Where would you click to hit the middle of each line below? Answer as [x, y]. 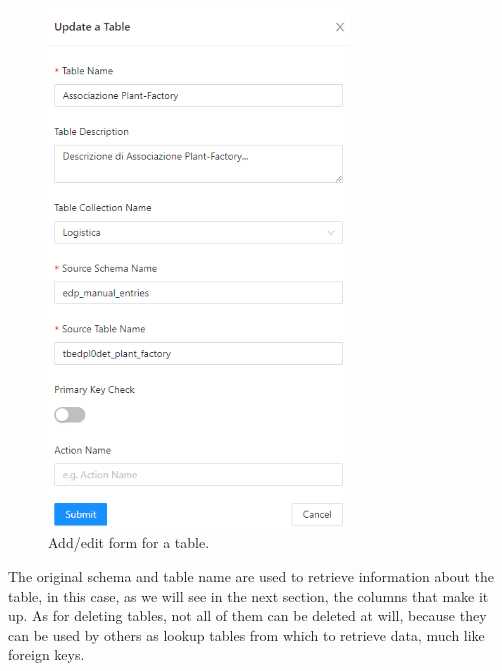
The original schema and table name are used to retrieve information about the [251, 576]
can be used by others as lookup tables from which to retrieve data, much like [246, 634]
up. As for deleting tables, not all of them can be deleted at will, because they [247, 615]
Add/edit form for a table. [129, 542]
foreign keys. [46, 654]
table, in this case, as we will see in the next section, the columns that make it [248, 595]
